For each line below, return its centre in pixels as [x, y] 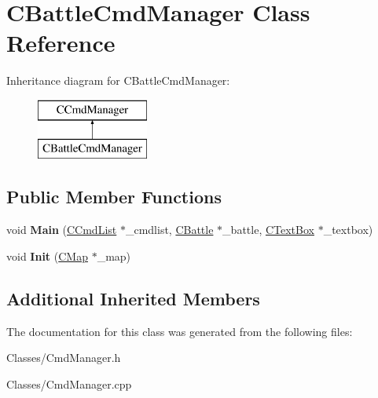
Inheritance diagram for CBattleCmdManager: [118, 80]
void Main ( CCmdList [62, 230]
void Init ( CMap [47, 256]
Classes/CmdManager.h [64, 358]
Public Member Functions [114, 197]
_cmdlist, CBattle [169, 230]
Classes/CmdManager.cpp [69, 383]
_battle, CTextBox [268, 230]
